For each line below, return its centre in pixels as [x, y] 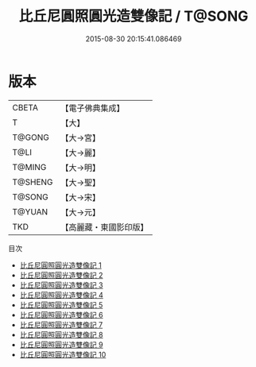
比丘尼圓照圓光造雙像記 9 [61, 344]
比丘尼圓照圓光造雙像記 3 [61, 285]
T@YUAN [30, 211]
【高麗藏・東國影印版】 [105, 227]
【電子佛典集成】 [93, 108]
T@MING [29, 167]
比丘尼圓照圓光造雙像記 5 [61, 305]
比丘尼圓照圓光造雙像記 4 [61, 295]
